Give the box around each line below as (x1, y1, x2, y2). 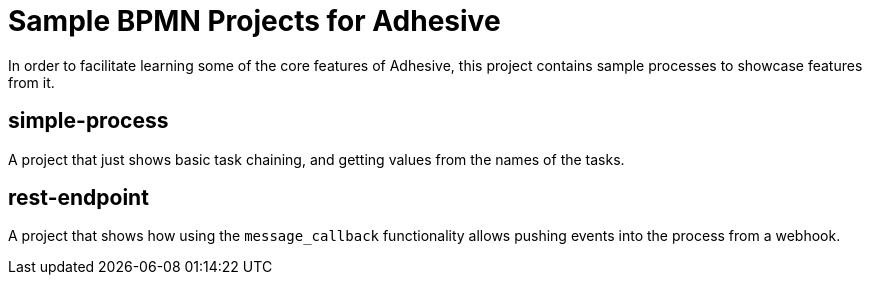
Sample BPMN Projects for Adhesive (8, 4, 501, 38)
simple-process (8, 108, 169, 134)
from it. (8, 73, 55, 91)
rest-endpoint (8, 185, 149, 211)
